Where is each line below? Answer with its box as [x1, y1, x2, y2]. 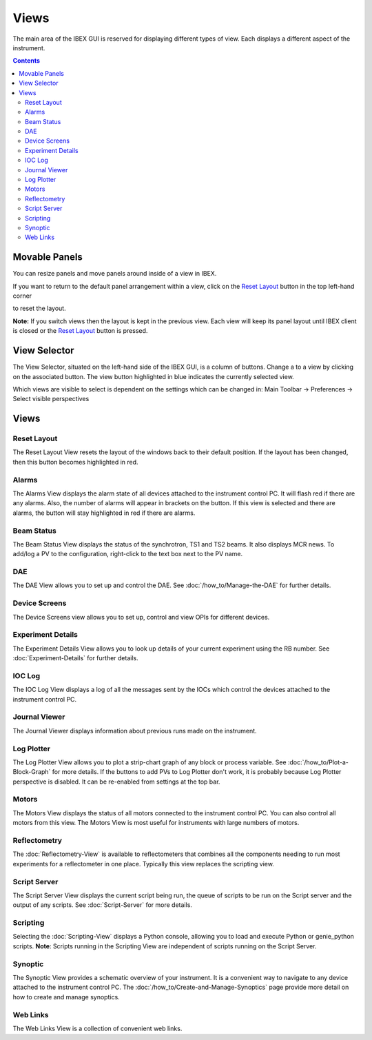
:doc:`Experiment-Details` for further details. [12, 654, 138, 662]
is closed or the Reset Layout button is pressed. [12, 327, 148, 335]
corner [12, 292, 32, 300]
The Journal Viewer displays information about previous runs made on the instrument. [12, 726, 258, 735]
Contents [12, 57, 41, 65]
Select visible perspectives [12, 395, 90, 403]
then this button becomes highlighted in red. [12, 458, 138, 466]
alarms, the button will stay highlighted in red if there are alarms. [12, 509, 196, 517]
